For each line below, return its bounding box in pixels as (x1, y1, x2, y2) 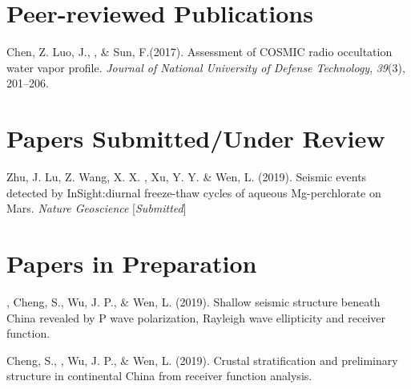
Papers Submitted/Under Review (6, 122, 385, 155)
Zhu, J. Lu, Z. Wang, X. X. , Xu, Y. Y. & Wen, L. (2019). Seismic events (6, 168, 367, 185)
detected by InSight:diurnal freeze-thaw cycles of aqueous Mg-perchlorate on (6, 184, 381, 201)
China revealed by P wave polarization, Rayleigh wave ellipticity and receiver (6, 309, 386, 326)
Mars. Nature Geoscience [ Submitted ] (6, 200, 187, 217)
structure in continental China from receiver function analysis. (6, 367, 312, 384)
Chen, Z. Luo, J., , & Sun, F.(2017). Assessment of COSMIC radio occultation (6, 43, 393, 60)
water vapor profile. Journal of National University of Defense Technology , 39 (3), (6, 59, 405, 75)
